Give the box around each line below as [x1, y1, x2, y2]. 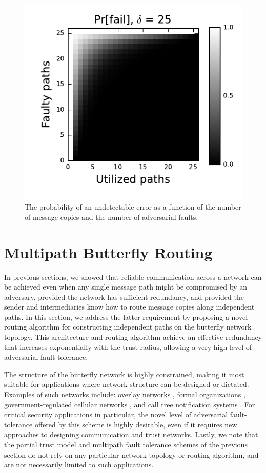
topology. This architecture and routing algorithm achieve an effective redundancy [4, 332, 262, 342]
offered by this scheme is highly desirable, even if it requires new [34, 419, 237, 429]
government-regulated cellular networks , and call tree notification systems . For [4, 399, 255, 409]
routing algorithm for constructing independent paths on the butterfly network [4, 321, 252, 332]
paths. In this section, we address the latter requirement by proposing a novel [4, 311, 248, 322]
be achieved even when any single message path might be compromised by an [4, 281, 247, 292]
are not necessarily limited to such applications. [4, 459, 154, 470]
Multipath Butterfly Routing [4, 241, 213, 262]
